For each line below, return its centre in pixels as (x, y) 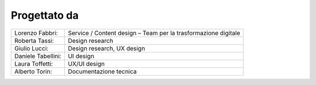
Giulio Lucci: (32, 48)
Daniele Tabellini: (38, 56)
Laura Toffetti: (34, 63)
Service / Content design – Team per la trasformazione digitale (154, 33)
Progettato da (45, 15)
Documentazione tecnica (102, 72)
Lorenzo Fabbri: (36, 33)
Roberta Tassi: (34, 40)
